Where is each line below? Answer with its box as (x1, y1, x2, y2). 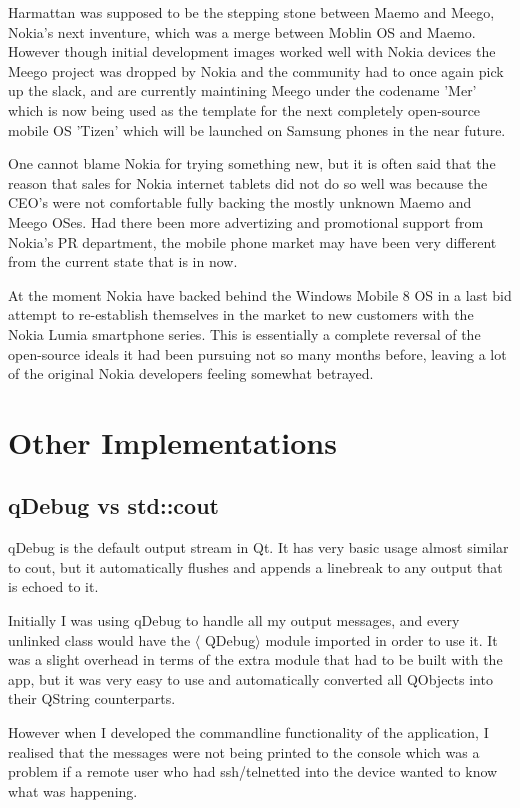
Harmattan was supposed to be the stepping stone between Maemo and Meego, (8, 2, 495, 22)
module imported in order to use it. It (265, 629, 498, 650)
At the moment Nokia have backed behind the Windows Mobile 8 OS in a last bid (8, 284, 512, 305)
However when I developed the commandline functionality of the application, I (8, 722, 489, 743)
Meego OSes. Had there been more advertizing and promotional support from (8, 211, 484, 232)
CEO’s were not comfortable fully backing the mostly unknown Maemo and (8, 192, 472, 213)
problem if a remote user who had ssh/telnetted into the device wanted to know (8, 761, 498, 782)
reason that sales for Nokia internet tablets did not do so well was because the (8, 172, 488, 193)
